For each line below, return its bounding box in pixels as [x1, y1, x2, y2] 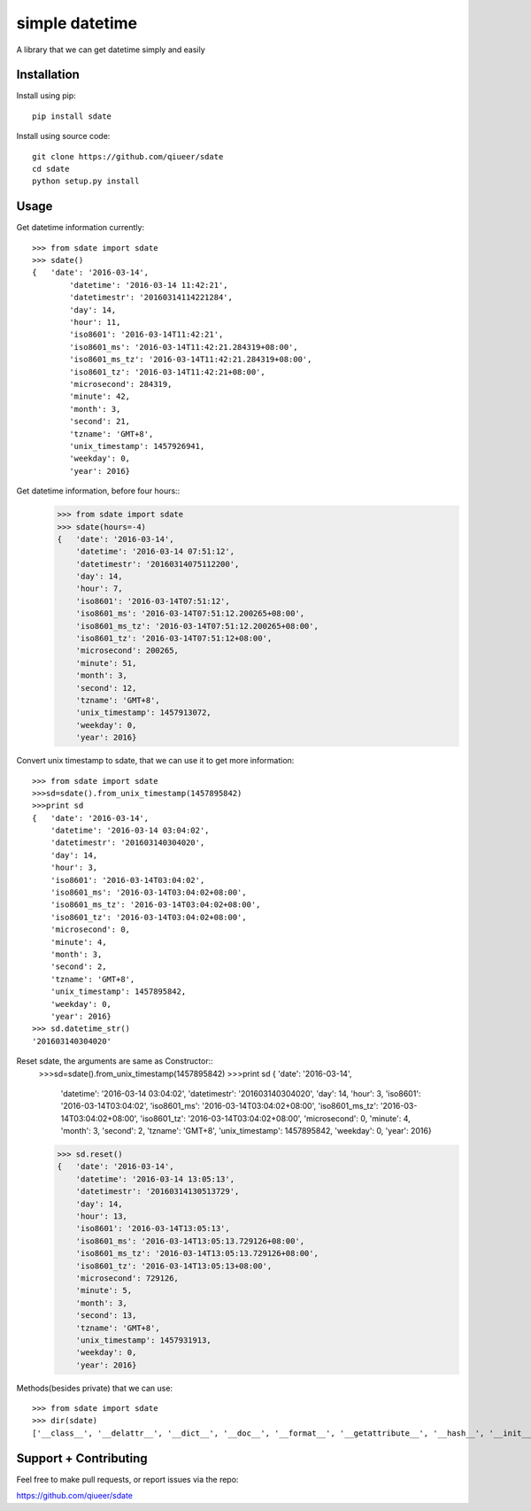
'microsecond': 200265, [75, 646, 179, 655]
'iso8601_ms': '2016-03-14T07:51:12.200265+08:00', [75, 608, 305, 619]
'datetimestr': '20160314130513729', [75, 1187, 240, 1197]
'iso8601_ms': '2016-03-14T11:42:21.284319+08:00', [69, 342, 298, 352]
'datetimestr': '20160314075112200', [75, 559, 240, 569]
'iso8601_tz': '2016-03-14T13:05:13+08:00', [75, 1260, 273, 1271]
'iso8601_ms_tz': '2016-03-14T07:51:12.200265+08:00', [75, 621, 319, 631]
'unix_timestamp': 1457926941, [69, 441, 205, 451]
